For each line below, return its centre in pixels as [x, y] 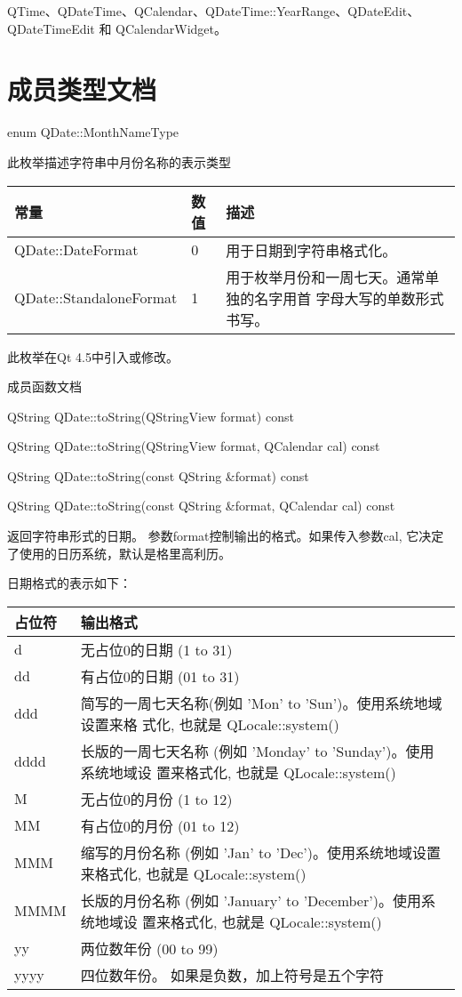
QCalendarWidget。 [171, 28]
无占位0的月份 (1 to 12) [156, 799]
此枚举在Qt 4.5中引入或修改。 [93, 356]
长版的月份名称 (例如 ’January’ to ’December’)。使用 [251, 900]
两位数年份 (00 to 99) [149, 948]
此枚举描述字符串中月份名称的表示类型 [119, 161]
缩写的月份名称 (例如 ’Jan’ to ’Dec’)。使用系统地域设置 [261, 852]
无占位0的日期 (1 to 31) [156, 649]
